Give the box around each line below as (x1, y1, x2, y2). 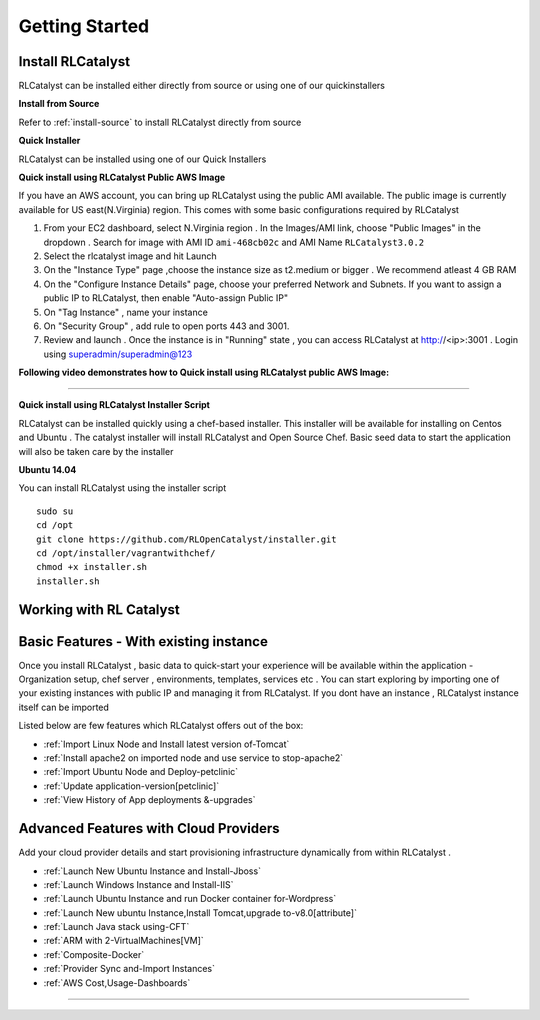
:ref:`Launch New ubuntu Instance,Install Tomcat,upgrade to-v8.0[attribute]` (43, 906, 357, 919)
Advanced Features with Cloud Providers (18, 820, 280, 837)
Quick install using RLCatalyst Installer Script (18, 399, 210, 411)
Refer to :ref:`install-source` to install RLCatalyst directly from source (18, 116, 302, 128)
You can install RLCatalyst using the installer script (18, 482, 227, 494)
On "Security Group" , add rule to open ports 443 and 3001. (43, 320, 290, 332)
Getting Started (18, 15, 150, 37)
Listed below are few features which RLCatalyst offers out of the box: (18, 720, 304, 732)
